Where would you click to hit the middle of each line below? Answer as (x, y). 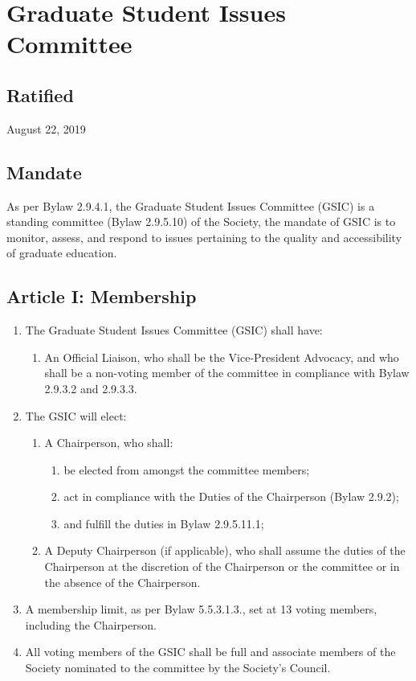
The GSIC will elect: (76, 415)
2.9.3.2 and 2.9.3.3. (91, 388)
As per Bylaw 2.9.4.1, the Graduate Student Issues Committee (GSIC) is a (191, 205)
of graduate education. (62, 253)
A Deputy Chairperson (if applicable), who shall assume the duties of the (225, 550)
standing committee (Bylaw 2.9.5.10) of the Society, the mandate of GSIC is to (201, 222)
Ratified (40, 94)
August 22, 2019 (46, 128)
